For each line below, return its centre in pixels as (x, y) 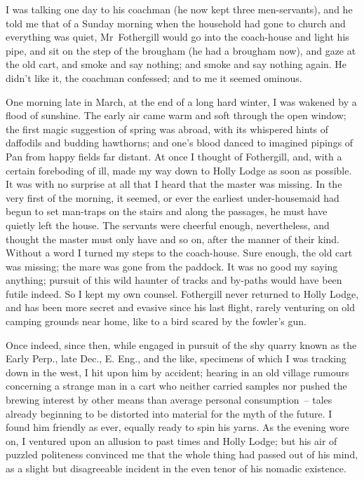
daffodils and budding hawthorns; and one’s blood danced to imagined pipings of (180, 143)
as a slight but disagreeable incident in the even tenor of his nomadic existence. (176, 468)
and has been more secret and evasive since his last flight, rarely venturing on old (181, 307)
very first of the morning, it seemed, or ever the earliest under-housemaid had (173, 197)
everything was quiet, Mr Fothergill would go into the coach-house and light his (177, 37)
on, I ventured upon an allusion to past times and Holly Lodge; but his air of (171, 440)
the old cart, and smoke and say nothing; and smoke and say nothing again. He (176, 64)
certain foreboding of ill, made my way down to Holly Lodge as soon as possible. (179, 170)
